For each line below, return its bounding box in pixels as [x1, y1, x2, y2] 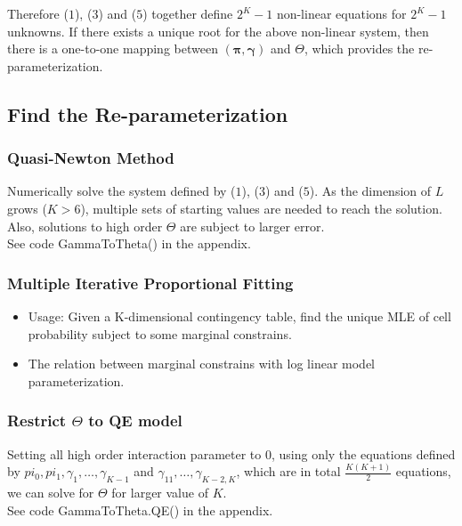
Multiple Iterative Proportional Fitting [7, 271, 294, 294]
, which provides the [304, 39, 415, 58]
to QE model [88, 409, 182, 432]
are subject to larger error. [180, 216, 325, 235]
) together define [142, 4, 233, 22]
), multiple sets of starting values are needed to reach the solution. [80, 198, 442, 217]
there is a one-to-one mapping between [7, 39, 218, 58]
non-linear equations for [276, 4, 407, 22]
